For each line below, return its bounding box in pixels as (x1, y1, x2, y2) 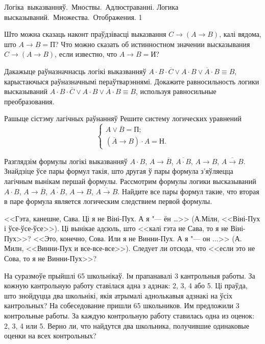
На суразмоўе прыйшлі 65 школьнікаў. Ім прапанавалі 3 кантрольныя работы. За (4, 270, 255, 281)
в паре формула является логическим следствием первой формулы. (4, 196, 212, 207)
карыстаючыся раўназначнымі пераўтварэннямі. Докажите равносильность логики (4, 76, 259, 86)
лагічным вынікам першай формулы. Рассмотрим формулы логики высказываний (4, 175, 256, 186)
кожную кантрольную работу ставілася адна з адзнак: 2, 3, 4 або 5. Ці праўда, (4, 280, 248, 291)
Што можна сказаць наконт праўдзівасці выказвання (4, 29, 166, 39)
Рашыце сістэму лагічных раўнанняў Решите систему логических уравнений (4, 113, 242, 124)
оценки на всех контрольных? (4, 330, 97, 341)
